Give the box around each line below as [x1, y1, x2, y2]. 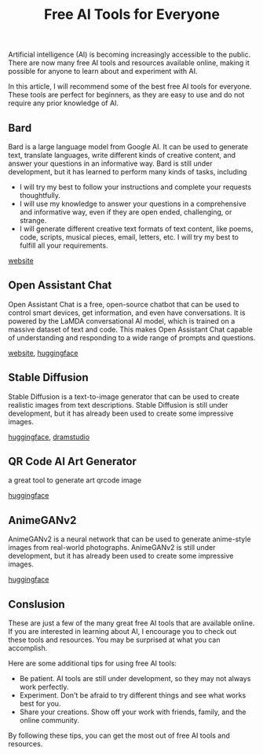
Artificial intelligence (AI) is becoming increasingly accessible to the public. [8, 49, 251, 60]
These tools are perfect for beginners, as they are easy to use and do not [8, 90, 245, 100]
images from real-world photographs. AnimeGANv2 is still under [8, 543, 216, 552]
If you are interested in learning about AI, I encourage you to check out [8, 627, 237, 636]
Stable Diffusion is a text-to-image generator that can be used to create [8, 391, 239, 401]
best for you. [19, 699, 61, 709]
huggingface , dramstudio [8, 432, 90, 442]
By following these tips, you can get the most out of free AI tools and [8, 731, 230, 740]
